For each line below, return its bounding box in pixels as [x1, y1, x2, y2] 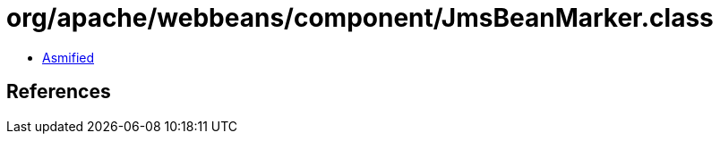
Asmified [42, 49, 95, 65]
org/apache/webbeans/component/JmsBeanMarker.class [6, 3, 714, 33]
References [6, 80, 111, 104]
